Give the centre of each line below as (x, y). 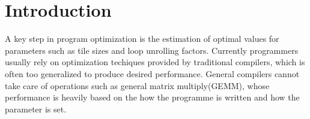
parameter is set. (36, 109)
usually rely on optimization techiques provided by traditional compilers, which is (155, 62)
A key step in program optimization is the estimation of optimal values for (142, 39)
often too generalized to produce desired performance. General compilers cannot (152, 73)
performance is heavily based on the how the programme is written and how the (152, 97)
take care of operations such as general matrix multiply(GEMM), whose (137, 85)
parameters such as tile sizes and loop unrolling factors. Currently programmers (152, 50)
